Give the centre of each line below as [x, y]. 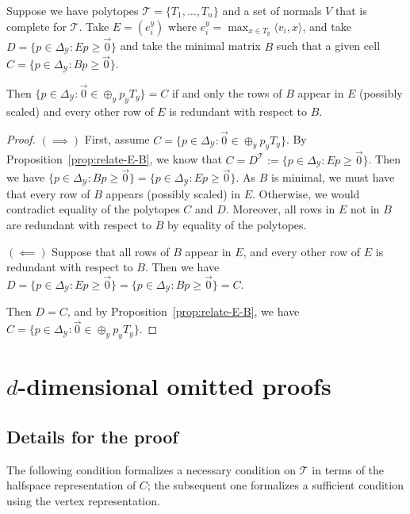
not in [365, 209]
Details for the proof [92, 436]
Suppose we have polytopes [73, 10]
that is [351, 10]
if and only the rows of [227, 93]
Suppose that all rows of [111, 251]
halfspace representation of [71, 485]
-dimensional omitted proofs [174, 386]
